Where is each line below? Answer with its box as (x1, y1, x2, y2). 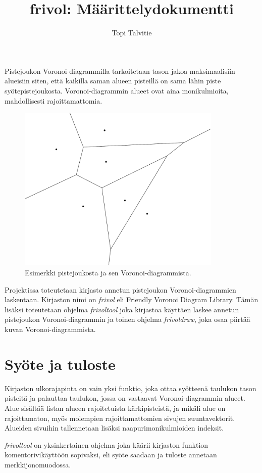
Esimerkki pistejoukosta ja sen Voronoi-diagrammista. (25, 267, 191, 278)
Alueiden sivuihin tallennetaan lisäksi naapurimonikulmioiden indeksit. (5, 422, 224, 433)
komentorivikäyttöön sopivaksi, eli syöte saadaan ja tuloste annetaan (5, 449, 217, 460)
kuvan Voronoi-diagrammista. (5, 324, 96, 335)
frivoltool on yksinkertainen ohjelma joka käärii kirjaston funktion (5, 439, 208, 450)
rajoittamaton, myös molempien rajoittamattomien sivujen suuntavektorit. (5, 412, 235, 423)
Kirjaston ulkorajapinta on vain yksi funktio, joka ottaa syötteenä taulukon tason (5, 383, 256, 393)
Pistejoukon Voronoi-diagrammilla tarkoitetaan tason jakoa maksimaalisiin (5, 65, 235, 76)
